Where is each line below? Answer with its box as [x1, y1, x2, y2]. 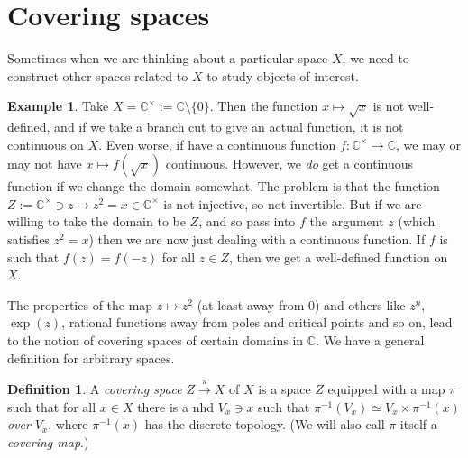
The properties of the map [7, 295, 153, 314]
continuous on [7, 134, 84, 153]
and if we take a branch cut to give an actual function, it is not [54, 117, 404, 136]
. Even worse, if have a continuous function [98, 134, 336, 153]
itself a [399, 415, 437, 434]
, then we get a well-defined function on [228, 247, 448, 266]
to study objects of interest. [206, 66, 359, 85]
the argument [309, 212, 384, 231]
